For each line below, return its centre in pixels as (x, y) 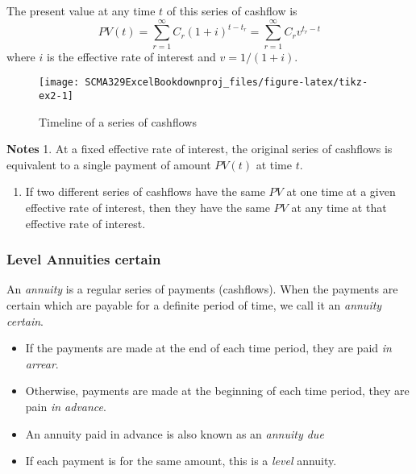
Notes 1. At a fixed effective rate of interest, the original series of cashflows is (200, 149)
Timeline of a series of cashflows (118, 121)
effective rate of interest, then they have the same (148, 207)
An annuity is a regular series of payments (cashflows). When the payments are (202, 289)
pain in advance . (66, 406)
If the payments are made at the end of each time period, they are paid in (208, 348)
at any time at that (339, 207)
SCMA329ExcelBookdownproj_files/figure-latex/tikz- (227, 83)
